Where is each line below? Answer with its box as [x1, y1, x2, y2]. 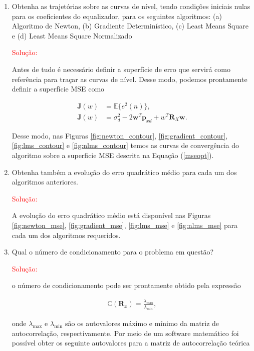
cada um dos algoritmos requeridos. [12, 229, 121, 240]
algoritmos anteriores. [12, 176, 78, 187]
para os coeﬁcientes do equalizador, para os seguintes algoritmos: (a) [12, 10, 222, 21]
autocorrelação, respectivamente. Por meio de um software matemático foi [12, 327, 239, 338]
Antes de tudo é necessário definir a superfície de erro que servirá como [12, 63, 230, 74]
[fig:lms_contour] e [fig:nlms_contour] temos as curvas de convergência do [12, 140, 239, 150]
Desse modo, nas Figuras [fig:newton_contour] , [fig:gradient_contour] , [12, 130, 228, 140]
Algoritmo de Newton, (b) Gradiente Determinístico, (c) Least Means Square [12, 20, 248, 31]
